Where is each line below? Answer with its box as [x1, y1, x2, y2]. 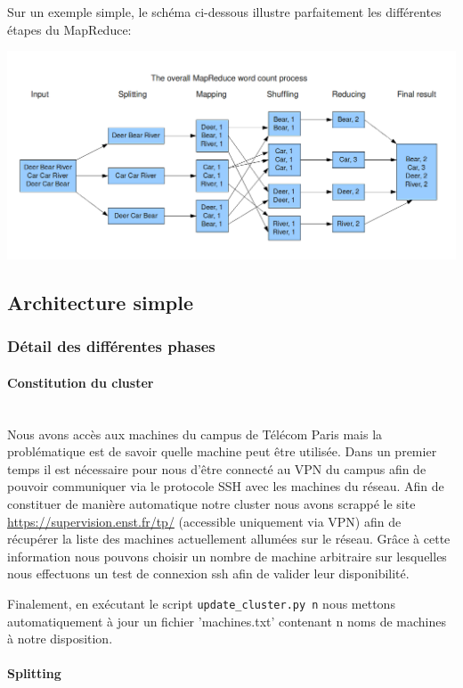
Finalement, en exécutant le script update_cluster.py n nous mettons [7, 594, 395, 612]
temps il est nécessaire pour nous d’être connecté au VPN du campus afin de [7, 459, 426, 478]
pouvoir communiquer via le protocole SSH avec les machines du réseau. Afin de [7, 477, 444, 496]
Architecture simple [7, 288, 193, 315]
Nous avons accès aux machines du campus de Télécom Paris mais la [7, 424, 383, 443]
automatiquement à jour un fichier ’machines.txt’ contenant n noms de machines [7, 611, 447, 630]
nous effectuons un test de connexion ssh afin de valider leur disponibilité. [7, 564, 410, 583]
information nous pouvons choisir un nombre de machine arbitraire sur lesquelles [7, 546, 447, 565]
